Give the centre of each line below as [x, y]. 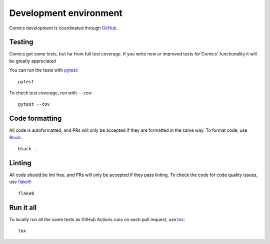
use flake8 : [21, 182]
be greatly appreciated [32, 61]
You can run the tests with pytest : [44, 70]
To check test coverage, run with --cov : [51, 93]
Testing [21, 42]
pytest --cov [34, 104]
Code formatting [35, 119]
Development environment [66, 13]
